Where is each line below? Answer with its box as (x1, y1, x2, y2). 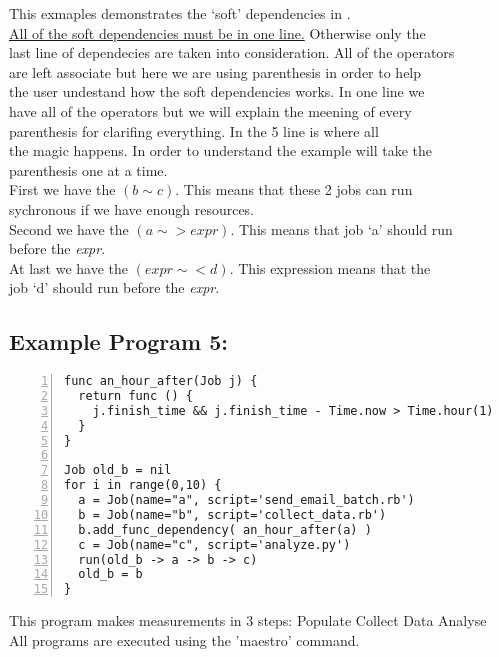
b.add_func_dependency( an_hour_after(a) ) (78, 522, 372, 537)
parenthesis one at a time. (9, 159, 168, 180)
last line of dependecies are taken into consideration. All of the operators (9, 42, 455, 63)
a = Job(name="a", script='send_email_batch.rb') (78, 493, 415, 508)
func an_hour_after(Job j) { (64, 374, 258, 389)
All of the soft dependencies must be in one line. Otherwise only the (9, 22, 426, 43)
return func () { (78, 388, 193, 403)
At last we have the (9, 257, 129, 278)
